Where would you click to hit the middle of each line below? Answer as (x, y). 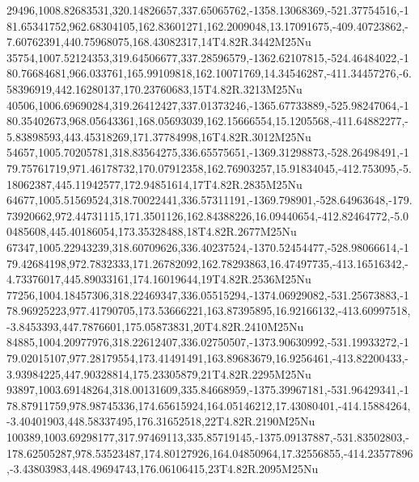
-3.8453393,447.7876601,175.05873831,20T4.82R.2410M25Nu (155, 326)
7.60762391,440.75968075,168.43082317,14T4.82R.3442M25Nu (159, 42)
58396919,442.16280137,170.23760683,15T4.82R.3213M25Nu (154, 88)
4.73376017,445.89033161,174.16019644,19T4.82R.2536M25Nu (159, 279)
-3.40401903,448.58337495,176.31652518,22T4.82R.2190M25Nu (161, 421)
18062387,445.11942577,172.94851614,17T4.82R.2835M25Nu (154, 184)
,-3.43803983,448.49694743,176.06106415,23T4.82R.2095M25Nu (163, 469)
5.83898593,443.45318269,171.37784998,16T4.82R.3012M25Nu (159, 136)
